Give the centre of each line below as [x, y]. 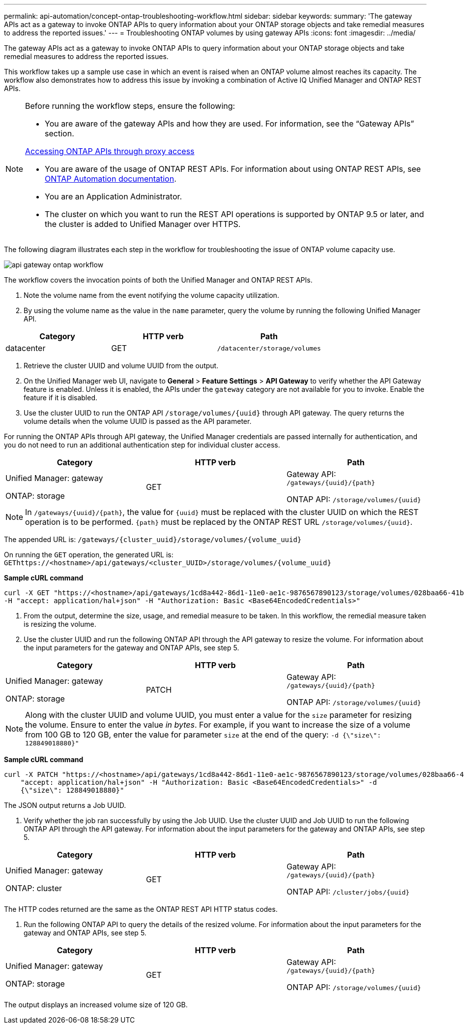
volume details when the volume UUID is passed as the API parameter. [138, 421]
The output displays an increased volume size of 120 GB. [96, 1005]
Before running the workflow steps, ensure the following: [130, 106]
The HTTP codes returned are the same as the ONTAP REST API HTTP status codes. [141, 909]
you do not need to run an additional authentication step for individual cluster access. [142, 445]
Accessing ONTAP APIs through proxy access [110, 151]
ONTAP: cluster [34, 888]
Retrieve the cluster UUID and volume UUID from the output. [121, 366]
